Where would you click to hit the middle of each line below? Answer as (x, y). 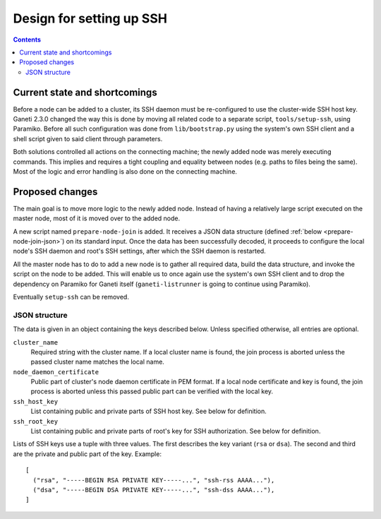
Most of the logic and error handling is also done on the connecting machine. (125, 171)
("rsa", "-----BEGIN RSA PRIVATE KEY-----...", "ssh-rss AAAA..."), (154, 480)
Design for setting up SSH (90, 18)
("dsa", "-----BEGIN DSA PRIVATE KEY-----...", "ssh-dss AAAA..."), (154, 490)
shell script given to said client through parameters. (88, 138)
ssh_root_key (36, 421)
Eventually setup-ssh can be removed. (71, 297)
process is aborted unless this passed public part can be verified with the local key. (152, 391)
